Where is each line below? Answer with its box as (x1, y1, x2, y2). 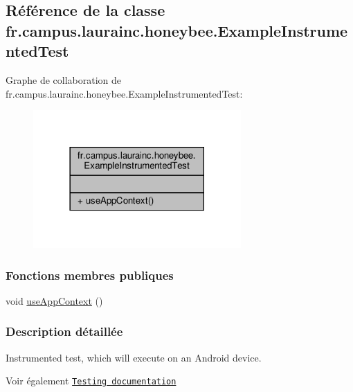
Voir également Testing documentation (6, 373, 176, 388)
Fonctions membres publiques (6, 266, 174, 283)
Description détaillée (6, 323, 123, 340)
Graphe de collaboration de (6, 72, 122, 87)
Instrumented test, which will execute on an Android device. (6, 350, 262, 364)
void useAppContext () (6, 293, 103, 308)
